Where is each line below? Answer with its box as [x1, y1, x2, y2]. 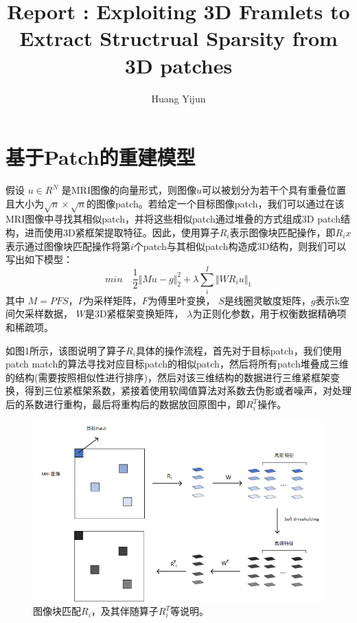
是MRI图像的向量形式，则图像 [61, 183, 196, 197]
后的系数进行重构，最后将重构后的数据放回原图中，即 [5, 397, 246, 411]
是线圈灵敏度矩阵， [224, 293, 311, 307]
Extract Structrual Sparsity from [19, 24, 338, 52]
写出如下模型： [5, 252, 73, 267]
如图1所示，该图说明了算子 [5, 343, 126, 357]
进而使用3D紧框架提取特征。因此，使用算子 [24, 225, 220, 239]
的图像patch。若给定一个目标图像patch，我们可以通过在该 [86, 196, 345, 210]
